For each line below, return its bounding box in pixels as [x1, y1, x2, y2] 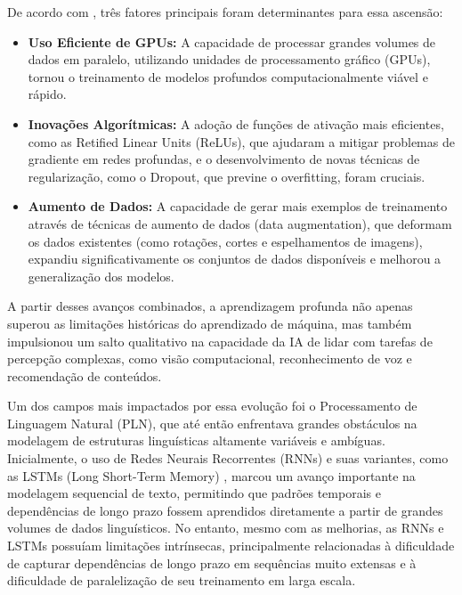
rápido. [28, 85, 67, 103]
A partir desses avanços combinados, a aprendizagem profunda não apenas [7, 297, 413, 315]
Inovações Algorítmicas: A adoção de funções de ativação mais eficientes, [28, 114, 444, 133]
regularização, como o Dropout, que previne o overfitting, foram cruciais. [28, 167, 426, 185]
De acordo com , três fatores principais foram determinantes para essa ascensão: [7, 3, 443, 20]
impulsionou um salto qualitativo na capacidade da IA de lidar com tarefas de [7, 331, 433, 350]
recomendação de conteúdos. [7, 366, 162, 385]
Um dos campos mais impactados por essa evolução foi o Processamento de [7, 396, 417, 415]
